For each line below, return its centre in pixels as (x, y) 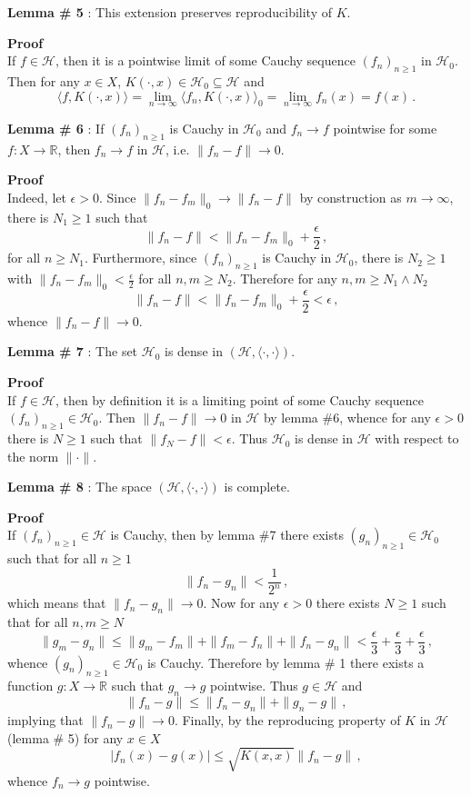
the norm (33, 456)
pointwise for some (385, 128)
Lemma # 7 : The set (73, 351)
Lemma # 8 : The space (80, 487)
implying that (45, 720)
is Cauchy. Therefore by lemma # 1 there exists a (286, 662)
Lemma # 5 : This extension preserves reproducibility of (170, 12)
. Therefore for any (285, 279)
